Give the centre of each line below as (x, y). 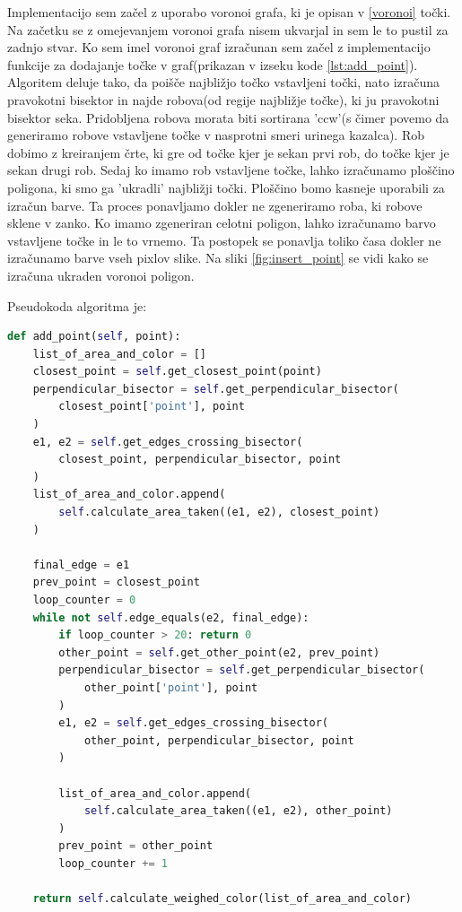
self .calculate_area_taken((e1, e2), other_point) (238, 811)
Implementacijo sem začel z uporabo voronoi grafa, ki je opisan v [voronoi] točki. (229, 12)
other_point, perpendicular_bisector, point (219, 740)
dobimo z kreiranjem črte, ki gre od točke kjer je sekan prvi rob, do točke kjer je (228, 152)
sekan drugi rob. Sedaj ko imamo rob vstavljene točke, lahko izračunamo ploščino (231, 170)
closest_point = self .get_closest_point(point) (177, 372)
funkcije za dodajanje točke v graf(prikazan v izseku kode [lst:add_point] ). (213, 64)
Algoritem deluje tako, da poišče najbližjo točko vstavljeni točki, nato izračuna (224, 82)
